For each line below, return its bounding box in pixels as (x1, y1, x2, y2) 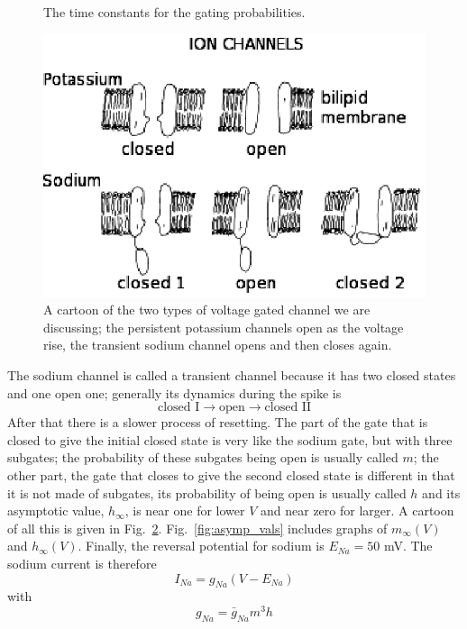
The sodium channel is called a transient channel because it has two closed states (7, 366, 456, 385)
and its (422, 483, 461, 502)
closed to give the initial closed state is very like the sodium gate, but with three (7, 430, 453, 449)
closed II (264, 401, 311, 415)
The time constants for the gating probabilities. (43, 3, 306, 21)
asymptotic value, (7, 501, 105, 520)
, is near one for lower (124, 501, 245, 520)
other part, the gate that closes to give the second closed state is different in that (7, 466, 455, 484)
